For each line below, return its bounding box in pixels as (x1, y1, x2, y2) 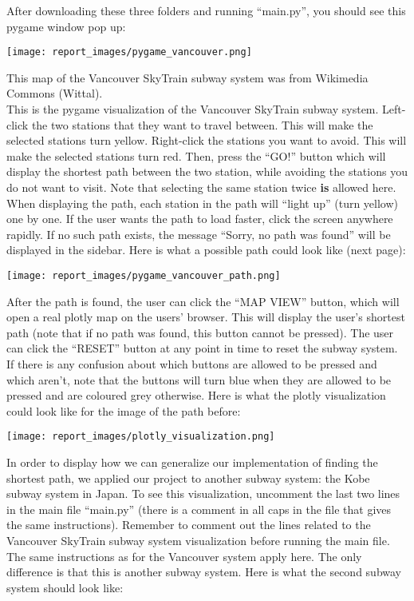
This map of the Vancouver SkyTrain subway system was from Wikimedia (6, 69, 369, 86)
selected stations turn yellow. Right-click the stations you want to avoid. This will (6, 132, 407, 149)
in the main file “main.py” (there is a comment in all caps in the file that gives (6, 500, 392, 517)
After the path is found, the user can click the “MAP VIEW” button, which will (6, 293, 400, 309)
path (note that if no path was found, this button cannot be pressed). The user (6, 324, 394, 340)
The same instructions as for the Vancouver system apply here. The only (6, 547, 362, 564)
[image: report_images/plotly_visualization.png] (6, 431, 275, 443)
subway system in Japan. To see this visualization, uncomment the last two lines (6, 485, 400, 502)
